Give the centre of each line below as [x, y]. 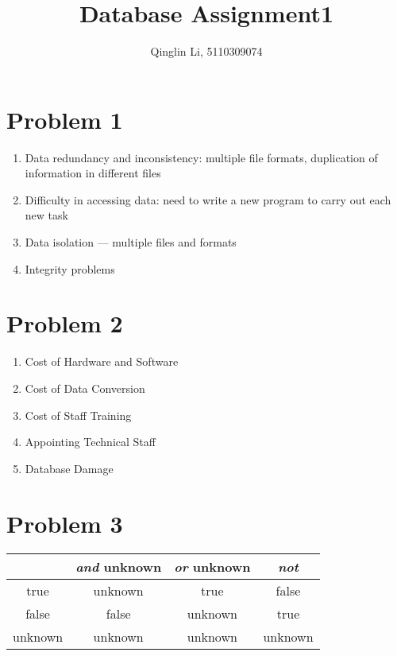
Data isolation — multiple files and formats [131, 242]
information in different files [93, 173]
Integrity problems [70, 268]
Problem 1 [65, 119]
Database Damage [69, 468]
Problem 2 [65, 323]
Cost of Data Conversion [85, 388]
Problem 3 [65, 523]
